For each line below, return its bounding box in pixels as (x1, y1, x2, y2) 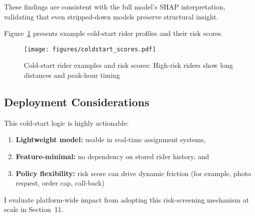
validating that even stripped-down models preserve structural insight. (4, 11, 219, 21)
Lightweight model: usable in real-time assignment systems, (15, 134, 206, 145)
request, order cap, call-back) (15, 178, 105, 188)
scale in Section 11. (4, 204, 64, 215)
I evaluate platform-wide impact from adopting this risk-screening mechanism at (4, 194, 250, 205)
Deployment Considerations (4, 94, 149, 110)
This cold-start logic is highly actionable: (4, 117, 129, 128)
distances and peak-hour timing (24, 70, 121, 80)
